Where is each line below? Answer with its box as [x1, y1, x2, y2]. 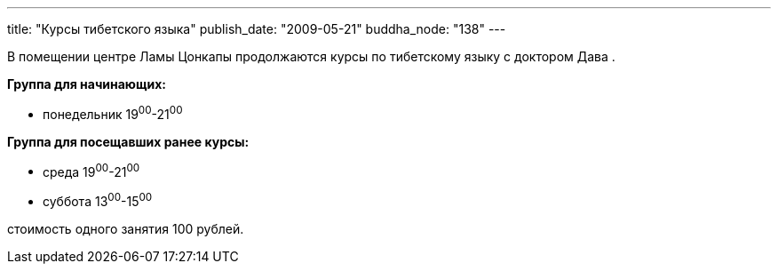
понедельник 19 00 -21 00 [43, 104, 183, 122]
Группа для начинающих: [7, 76, 166, 92]
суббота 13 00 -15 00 [43, 191, 153, 209]
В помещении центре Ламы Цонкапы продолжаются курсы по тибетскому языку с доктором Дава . [7, 49, 615, 64]
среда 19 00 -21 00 [43, 161, 140, 179]
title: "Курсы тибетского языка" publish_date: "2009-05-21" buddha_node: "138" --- [7, 21, 506, 36]
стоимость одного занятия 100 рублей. [7, 220, 244, 236]
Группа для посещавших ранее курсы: [7, 133, 250, 149]
